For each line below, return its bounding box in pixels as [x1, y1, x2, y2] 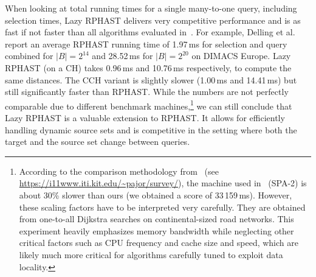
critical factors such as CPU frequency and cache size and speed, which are [19, 236, 298, 249]
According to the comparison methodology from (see [19, 164, 219, 177]
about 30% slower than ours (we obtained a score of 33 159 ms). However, [19, 188, 292, 201]
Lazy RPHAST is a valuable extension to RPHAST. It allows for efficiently [5, 111, 285, 124]
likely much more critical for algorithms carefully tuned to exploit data [19, 248, 283, 261]
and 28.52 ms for [92, 49, 153, 62]
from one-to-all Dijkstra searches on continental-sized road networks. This [19, 212, 294, 225]
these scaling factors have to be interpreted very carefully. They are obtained [19, 200, 306, 213]
